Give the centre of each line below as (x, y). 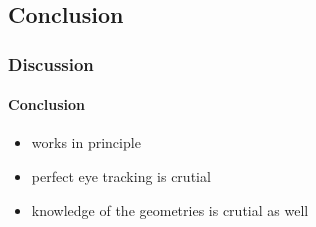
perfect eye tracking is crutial (121, 176)
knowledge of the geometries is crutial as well (170, 209)
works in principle (86, 142)
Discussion (51, 63)
